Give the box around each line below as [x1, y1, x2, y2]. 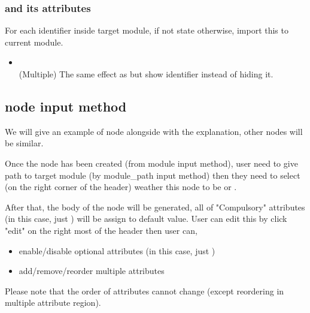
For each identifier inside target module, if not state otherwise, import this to [5, 24, 288, 37]
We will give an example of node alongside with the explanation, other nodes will [5, 125, 303, 137]
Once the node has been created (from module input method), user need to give [5, 156, 298, 169]
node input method [5, 97, 127, 115]
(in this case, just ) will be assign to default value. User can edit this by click [5, 212, 287, 225]
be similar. [5, 137, 44, 149]
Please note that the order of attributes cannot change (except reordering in [5, 284, 284, 297]
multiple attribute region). [5, 296, 101, 309]
